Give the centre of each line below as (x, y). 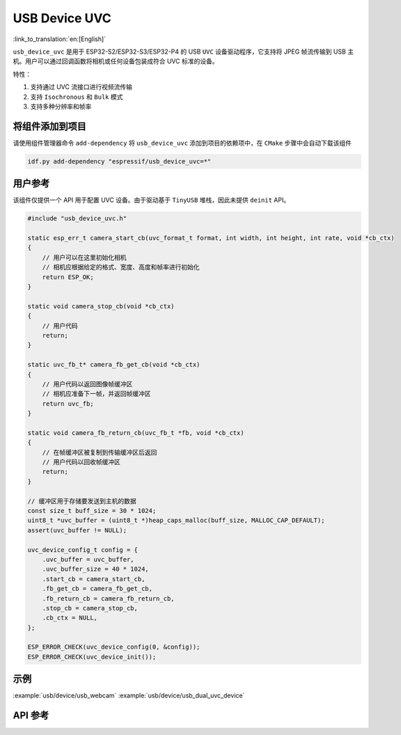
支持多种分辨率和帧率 (61, 106)
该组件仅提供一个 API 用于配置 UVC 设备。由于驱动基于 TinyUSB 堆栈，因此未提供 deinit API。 (151, 200)
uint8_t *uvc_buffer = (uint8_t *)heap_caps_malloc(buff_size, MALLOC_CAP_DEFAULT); (176, 521)
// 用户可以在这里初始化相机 (84, 257)
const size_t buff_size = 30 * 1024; (92, 511)
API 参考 (31, 716)
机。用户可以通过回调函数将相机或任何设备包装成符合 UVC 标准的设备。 (116, 61)
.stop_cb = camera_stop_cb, (90, 608)
